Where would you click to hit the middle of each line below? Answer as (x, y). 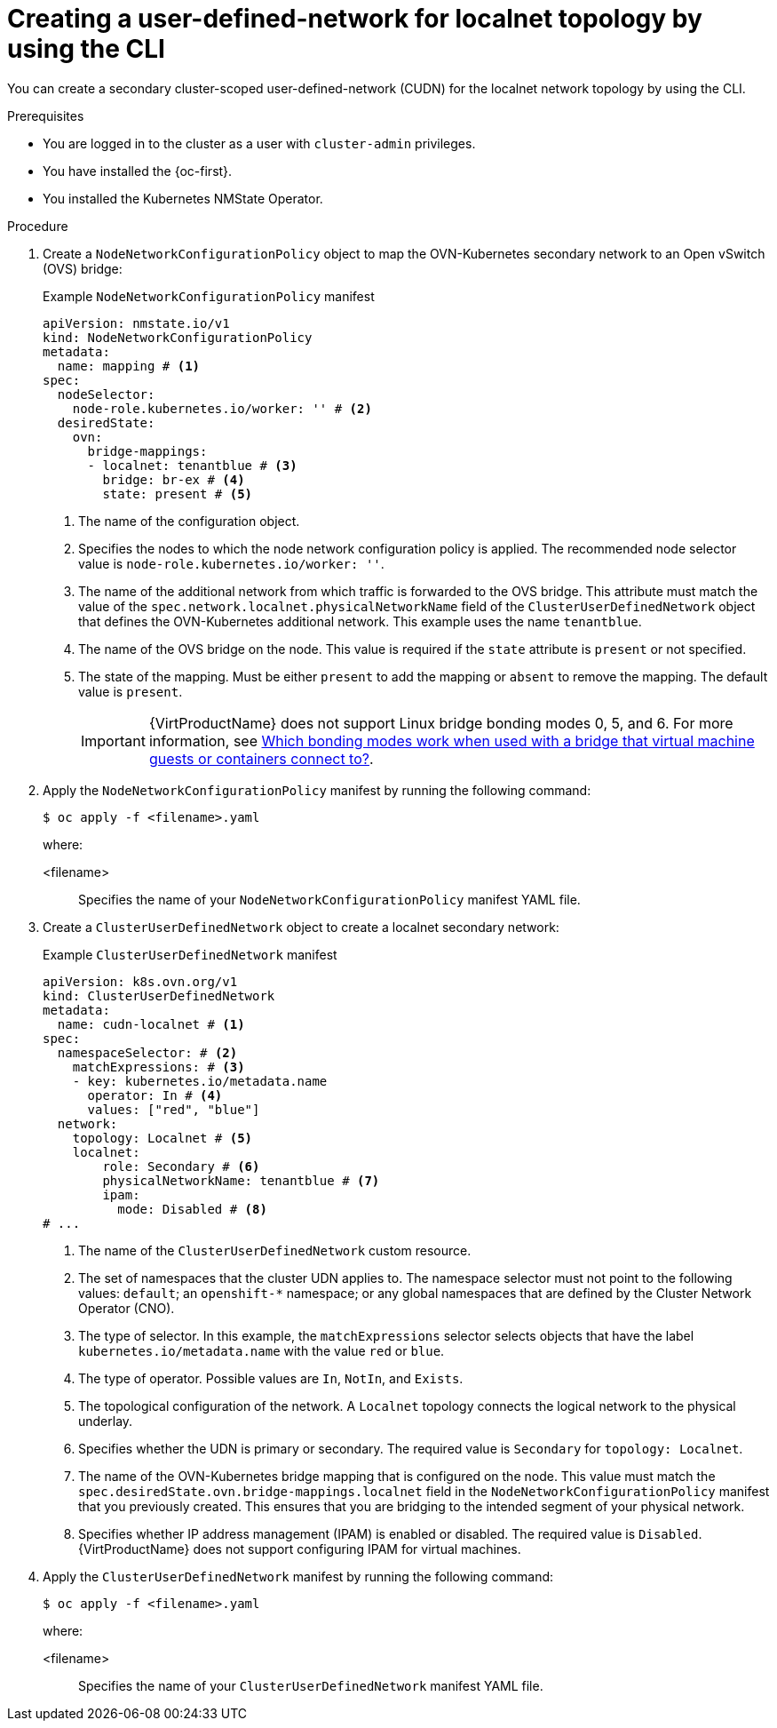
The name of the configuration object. (189, 521)
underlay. (106, 1421)
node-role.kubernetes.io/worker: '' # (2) (222, 408)
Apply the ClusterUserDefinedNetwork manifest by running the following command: (298, 1576)
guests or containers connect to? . (261, 758)
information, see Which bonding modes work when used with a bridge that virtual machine (452, 741)
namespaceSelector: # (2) (147, 1052)
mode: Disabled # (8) (192, 1209)
